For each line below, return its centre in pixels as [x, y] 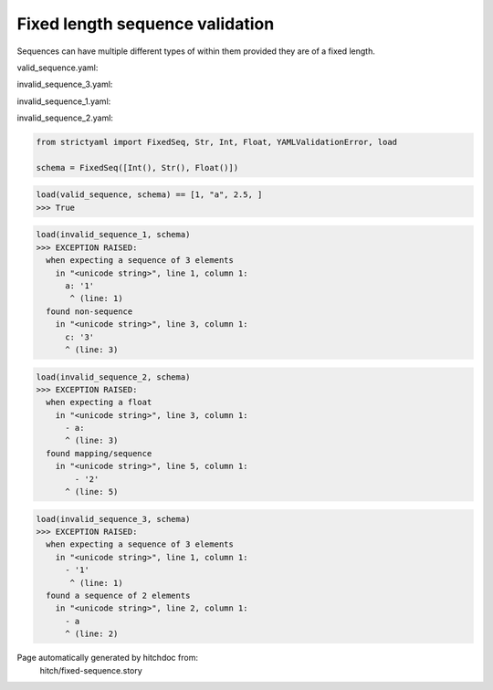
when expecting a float [99, 402]
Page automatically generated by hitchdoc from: [107, 658]
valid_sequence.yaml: [58, 68]
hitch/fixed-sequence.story [91, 670]
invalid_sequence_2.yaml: [65, 118]
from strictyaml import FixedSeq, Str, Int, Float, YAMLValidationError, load [216, 142]
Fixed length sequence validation [146, 24]
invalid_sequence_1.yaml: [64, 101]
